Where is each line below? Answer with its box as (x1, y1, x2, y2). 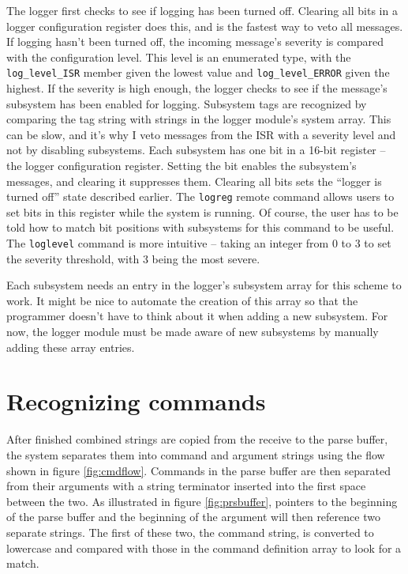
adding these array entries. (6, 338, 135, 355)
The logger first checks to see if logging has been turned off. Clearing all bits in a (6, 2, 398, 18)
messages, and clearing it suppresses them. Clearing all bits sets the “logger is (6, 172, 382, 189)
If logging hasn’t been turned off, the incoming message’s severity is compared (6, 33, 384, 50)
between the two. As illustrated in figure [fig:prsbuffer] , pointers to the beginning (6, 493, 398, 509)
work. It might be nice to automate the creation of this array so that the (6, 292, 358, 308)
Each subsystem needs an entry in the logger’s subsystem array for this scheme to (6, 277, 402, 293)
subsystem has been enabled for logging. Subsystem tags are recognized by (6, 95, 367, 111)
